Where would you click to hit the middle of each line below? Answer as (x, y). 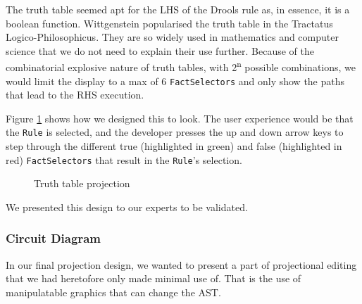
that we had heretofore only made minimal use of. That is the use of (154, 278)
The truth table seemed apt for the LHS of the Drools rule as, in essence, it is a (178, 9)
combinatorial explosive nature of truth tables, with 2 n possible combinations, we (181, 66)
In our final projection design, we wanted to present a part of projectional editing (181, 264)
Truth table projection (82, 183)
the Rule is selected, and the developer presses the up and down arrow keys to (175, 132)
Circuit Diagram (53, 238)
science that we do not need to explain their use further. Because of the (160, 50)
